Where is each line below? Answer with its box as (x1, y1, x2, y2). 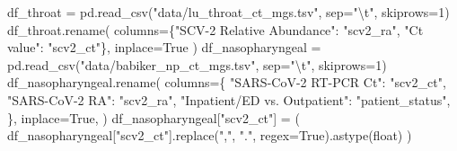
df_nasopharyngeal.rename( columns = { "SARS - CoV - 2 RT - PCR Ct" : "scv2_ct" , (7, 73, 446, 92)
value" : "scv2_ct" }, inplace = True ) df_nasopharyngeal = (7, 38, 321, 57)
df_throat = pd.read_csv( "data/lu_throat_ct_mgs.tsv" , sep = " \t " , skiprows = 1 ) (7, 3, 450, 21)
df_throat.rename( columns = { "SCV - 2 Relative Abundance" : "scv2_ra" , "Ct (7, 20, 424, 39)
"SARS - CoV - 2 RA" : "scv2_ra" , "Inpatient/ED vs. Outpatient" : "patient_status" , (7, 90, 451, 109)
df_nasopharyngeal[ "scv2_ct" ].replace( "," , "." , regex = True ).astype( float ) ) (7, 126, 412, 145)
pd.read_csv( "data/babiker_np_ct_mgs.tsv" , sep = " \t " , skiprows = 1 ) (7, 55, 387, 74)
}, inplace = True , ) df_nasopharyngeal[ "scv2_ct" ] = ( (7, 108, 300, 127)
